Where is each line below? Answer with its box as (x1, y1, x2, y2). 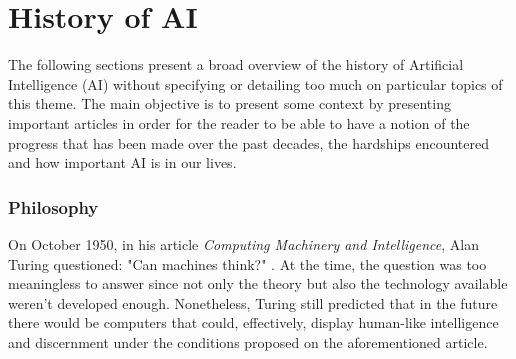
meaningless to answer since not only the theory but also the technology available (8, 273, 508, 294)
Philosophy (8, 194, 99, 219)
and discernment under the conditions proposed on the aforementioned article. (8, 331, 488, 352)
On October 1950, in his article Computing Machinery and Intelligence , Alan (8, 233, 479, 254)
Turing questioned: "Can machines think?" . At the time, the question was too (8, 253, 487, 274)
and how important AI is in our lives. (8, 152, 237, 173)
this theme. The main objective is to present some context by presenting (8, 93, 451, 114)
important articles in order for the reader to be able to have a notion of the (8, 112, 470, 133)
